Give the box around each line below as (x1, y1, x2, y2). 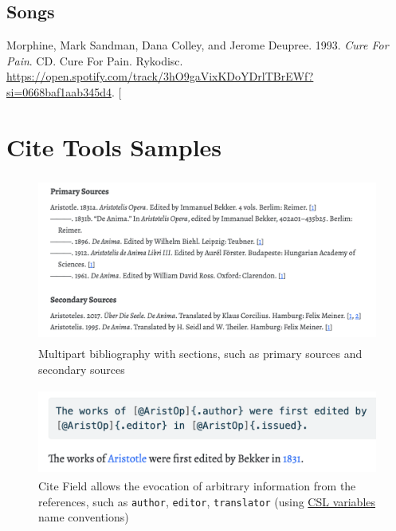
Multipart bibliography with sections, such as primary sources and (38, 345, 363, 362)
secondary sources (38, 360, 125, 377)
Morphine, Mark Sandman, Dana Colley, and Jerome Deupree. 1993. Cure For (6, 37, 389, 53)
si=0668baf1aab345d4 (6, 83, 112, 100)
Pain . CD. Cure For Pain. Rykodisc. (6, 52, 183, 69)
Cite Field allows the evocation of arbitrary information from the (38, 478, 356, 494)
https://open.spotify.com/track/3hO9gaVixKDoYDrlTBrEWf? (6, 68, 314, 85)
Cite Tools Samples (6, 130, 222, 163)
